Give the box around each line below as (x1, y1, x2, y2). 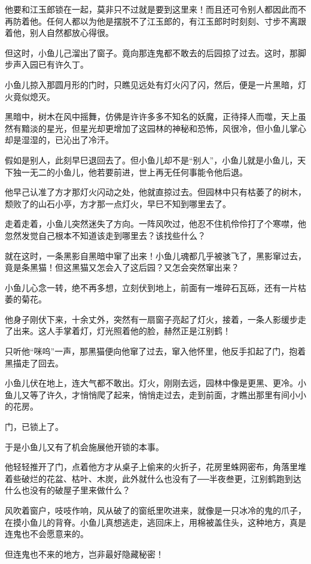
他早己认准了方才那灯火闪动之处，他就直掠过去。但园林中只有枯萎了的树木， (5, 186, 306, 198)
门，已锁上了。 (5, 420, 63, 433)
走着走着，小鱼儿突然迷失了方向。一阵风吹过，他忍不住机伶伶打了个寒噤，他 (5, 217, 306, 230)
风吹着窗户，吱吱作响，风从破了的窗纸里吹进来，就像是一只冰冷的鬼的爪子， (5, 504, 306, 516)
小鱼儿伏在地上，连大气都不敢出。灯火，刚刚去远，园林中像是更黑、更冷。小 (5, 377, 306, 389)
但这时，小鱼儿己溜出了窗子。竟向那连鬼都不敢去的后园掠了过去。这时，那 (5, 46, 298, 59)
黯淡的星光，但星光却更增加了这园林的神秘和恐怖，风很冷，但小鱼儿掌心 (21, 122, 306, 134)
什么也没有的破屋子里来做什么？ (5, 484, 130, 496)
